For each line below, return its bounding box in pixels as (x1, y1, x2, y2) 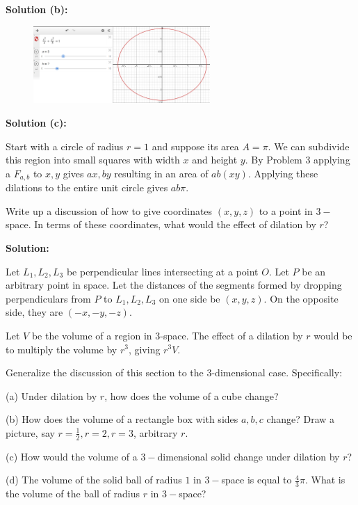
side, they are (6, 305, 63, 319)
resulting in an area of (114, 166, 209, 180)
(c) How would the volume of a (6, 449, 138, 463)
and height (192, 152, 238, 167)
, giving (128, 342, 161, 356)
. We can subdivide (268, 138, 350, 153)
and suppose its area (152, 138, 239, 153)
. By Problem (245, 152, 302, 167)
